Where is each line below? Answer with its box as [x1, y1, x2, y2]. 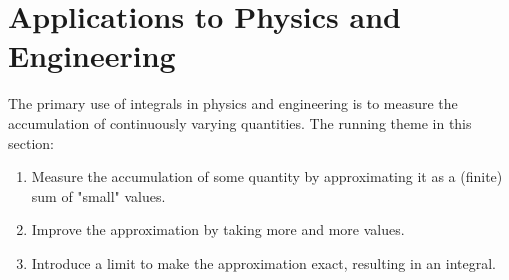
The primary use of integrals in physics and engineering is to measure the [8, 93, 458, 114]
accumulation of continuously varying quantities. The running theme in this [8, 112, 472, 133]
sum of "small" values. [31, 185, 166, 206]
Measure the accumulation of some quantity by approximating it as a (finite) [31, 166, 503, 187]
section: [8, 132, 54, 153]
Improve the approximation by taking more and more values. [31, 219, 405, 240]
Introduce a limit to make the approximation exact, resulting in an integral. [31, 252, 496, 273]
